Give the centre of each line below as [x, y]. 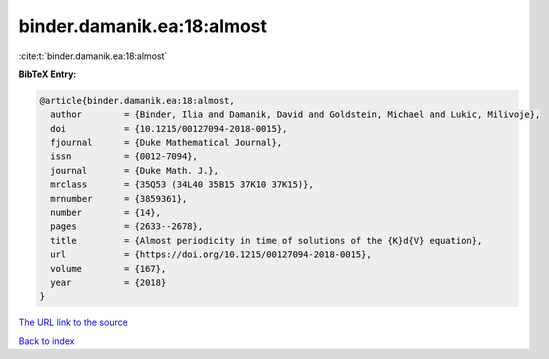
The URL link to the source [73, 322]
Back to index [46, 341]
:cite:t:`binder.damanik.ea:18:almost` [93, 56]
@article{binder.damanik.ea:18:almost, [137, 100]
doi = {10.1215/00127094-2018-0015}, [169, 128]
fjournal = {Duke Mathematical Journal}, [166, 143]
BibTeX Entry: [47, 74]
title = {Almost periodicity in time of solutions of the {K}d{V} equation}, [266, 240]
